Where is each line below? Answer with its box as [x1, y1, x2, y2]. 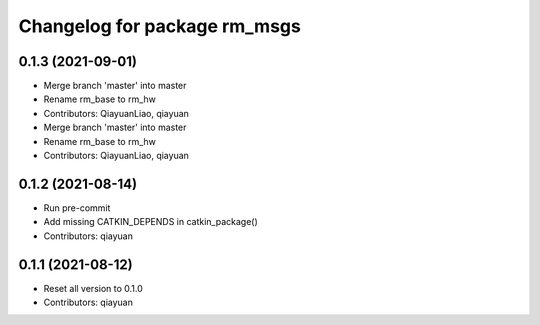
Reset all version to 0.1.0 [43, 282, 144, 294]
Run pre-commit [43, 201, 111, 214]
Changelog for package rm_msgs [18, 15, 302, 37]
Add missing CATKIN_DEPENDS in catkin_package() [43, 216, 259, 228]
